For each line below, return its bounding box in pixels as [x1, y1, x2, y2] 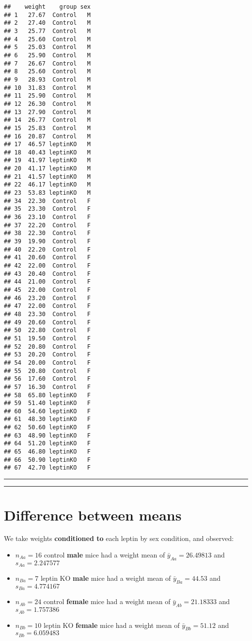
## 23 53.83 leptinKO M [4, 189, 91, 197]
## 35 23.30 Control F [4, 205, 91, 213]
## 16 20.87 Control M [4, 133, 91, 140]
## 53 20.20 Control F [4, 351, 91, 358]
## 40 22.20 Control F [4, 246, 91, 253]
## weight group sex [4, 3, 91, 10]
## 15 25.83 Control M [4, 124, 91, 132]
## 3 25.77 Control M [4, 27, 91, 34]
